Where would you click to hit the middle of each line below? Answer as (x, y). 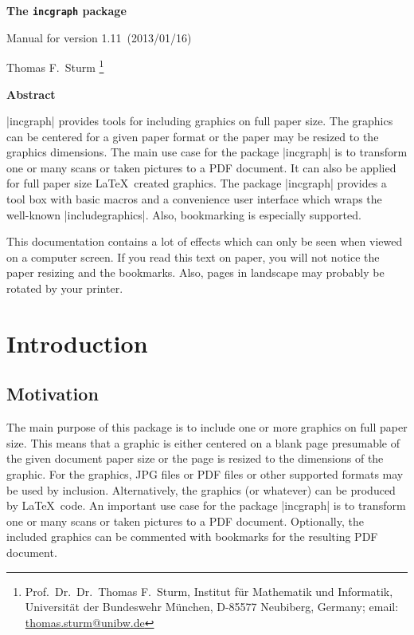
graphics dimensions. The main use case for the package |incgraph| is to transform (207, 152)
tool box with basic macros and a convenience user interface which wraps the (194, 199)
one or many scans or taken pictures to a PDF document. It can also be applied (201, 167)
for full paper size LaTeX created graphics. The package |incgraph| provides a (197, 183)
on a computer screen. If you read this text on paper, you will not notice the (193, 256)
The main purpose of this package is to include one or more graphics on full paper (207, 427)
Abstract (31, 94)
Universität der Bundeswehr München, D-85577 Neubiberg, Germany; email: (212, 607)
